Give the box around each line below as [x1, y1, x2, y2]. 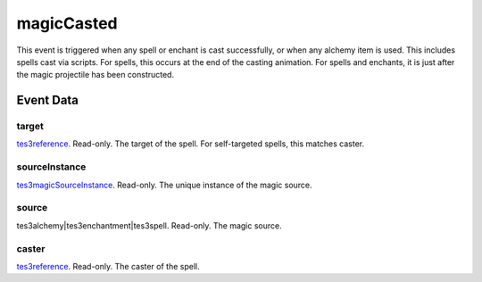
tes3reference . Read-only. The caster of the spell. [16, 261, 200, 271]
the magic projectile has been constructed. [16, 70, 174, 80]
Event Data [16, 93, 79, 108]
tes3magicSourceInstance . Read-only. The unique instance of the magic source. [16, 179, 312, 190]
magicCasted [16, 13, 118, 33]
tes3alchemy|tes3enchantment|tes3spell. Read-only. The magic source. [16, 220, 282, 231]
